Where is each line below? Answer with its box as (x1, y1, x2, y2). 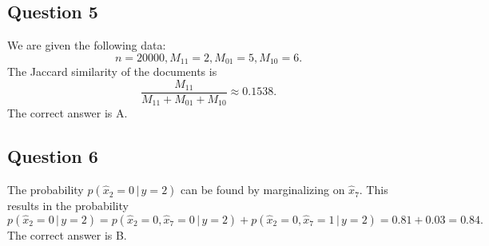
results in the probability (7, 197, 129, 214)
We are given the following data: (7, 37, 166, 54)
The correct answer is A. (7, 105, 128, 121)
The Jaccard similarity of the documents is (7, 63, 217, 80)
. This (359, 181, 388, 198)
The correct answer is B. (7, 226, 127, 243)
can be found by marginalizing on (181, 181, 345, 198)
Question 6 (7, 144, 98, 169)
